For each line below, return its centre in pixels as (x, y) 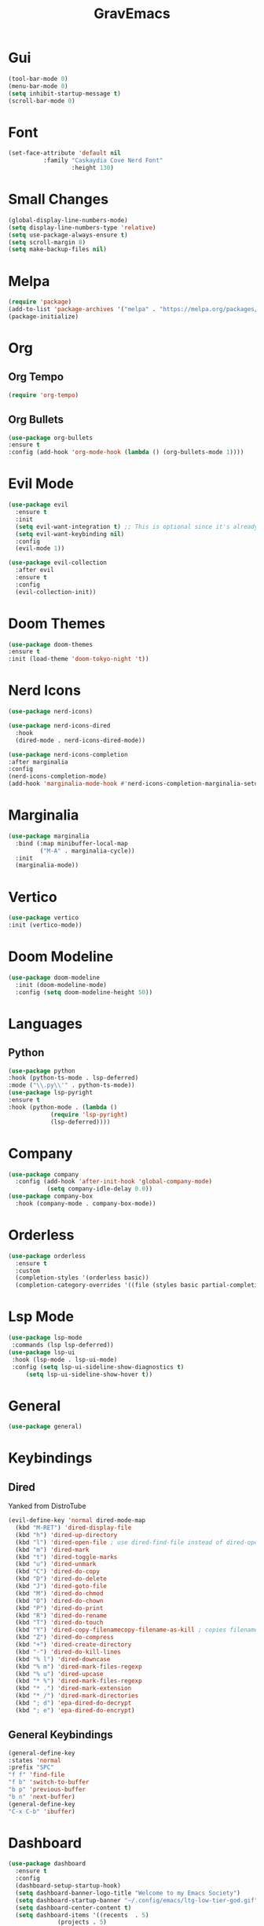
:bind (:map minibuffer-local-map (71, 843)
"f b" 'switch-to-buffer (49, 1782)
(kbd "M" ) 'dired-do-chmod (59, 1593)
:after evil (35, 570)
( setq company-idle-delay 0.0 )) (100, 1189)
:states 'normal (35, 1760)
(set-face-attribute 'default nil (65, 153)
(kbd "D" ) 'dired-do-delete (61, 1579)
